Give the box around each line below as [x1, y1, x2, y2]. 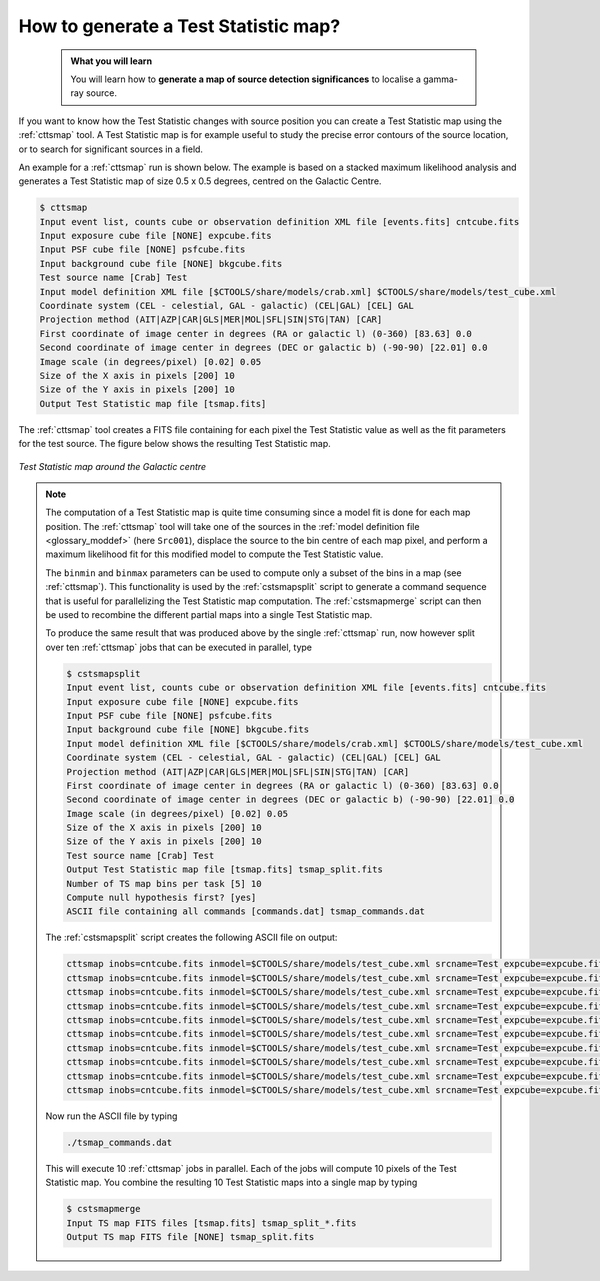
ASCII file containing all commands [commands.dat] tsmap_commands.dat [66, 906, 425, 917]
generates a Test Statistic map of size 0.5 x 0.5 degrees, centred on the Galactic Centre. [18, 175, 382, 187]
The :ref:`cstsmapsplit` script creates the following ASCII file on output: [45, 931, 338, 944]
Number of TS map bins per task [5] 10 [66, 878, 262, 889]
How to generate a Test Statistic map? [18, 15, 341, 37]
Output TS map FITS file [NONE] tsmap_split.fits [66, 1231, 315, 1243]
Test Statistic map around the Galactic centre [18, 460, 207, 472]
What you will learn [70, 55, 153, 67]
